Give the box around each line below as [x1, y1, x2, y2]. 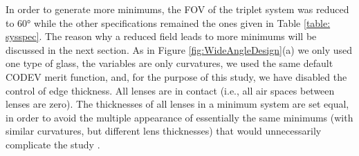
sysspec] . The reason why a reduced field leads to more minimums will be [6, 29, 317, 43]
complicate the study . [6, 137, 100, 151]
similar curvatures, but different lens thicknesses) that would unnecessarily [6, 124, 322, 138]
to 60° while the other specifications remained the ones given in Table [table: [6, 15, 331, 30]
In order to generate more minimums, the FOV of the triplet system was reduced [6, 2, 349, 16]
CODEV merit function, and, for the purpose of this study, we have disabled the [6, 69, 347, 84]
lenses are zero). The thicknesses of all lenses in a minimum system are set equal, [6, 97, 349, 111]
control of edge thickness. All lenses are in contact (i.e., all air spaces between [6, 83, 335, 97]
